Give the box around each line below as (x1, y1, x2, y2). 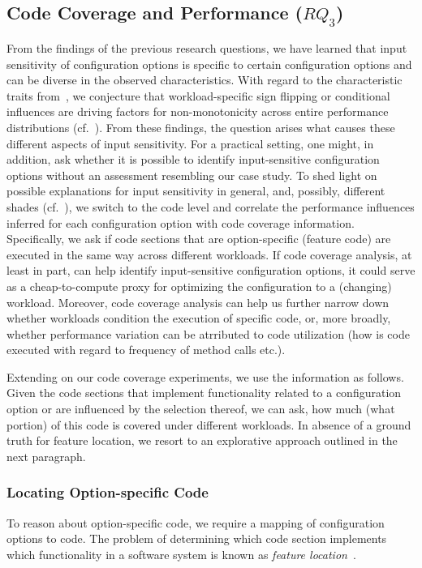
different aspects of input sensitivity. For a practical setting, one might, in (6, 135, 374, 152)
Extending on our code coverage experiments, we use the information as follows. (6, 368, 404, 385)
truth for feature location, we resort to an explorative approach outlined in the (6, 432, 398, 449)
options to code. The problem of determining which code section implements (6, 530, 387, 547)
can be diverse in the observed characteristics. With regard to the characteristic (6, 71, 403, 88)
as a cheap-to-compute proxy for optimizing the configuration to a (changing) (6, 277, 392, 294)
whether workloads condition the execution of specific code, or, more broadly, (6, 310, 391, 327)
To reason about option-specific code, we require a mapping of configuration (6, 514, 385, 531)
